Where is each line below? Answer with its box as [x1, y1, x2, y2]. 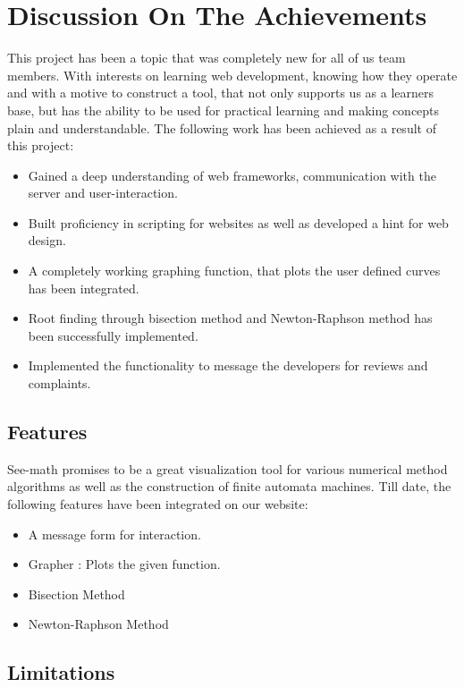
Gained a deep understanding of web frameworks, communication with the [28, 165, 436, 184]
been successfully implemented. [28, 326, 198, 344]
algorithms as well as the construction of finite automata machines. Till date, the [7, 477, 451, 496]
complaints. [28, 374, 91, 393]
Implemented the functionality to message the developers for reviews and [28, 356, 428, 375]
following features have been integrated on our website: [7, 495, 308, 513]
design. [28, 231, 66, 250]
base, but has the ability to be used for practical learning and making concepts [7, 100, 440, 119]
